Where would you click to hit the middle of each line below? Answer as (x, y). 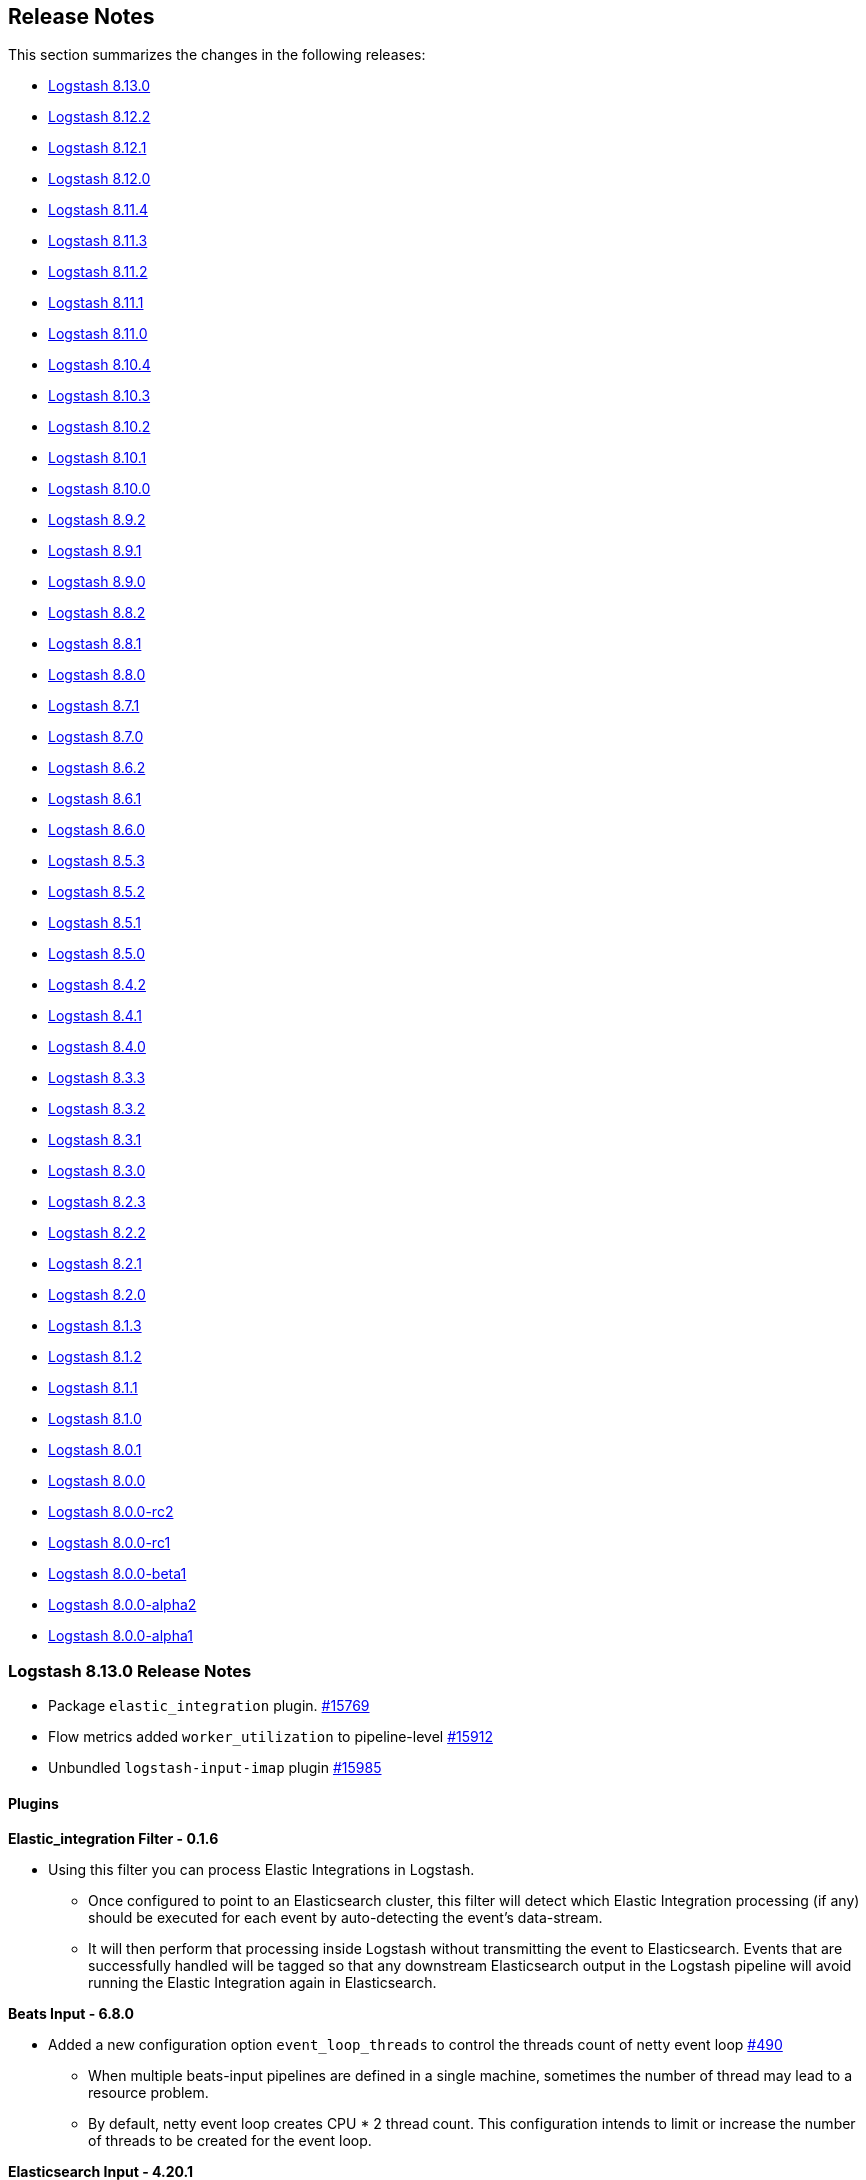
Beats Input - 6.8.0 (71, 2014)
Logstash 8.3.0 (97, 1171)
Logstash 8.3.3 (97, 1078)
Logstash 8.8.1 (95, 644)
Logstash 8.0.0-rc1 (109, 1543)
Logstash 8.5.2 (97, 892)
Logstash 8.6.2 (97, 768)
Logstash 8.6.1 (95, 799)
